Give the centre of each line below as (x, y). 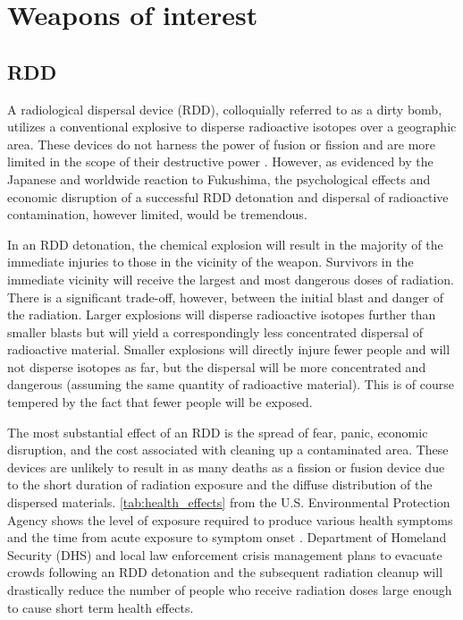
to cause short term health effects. (101, 607)
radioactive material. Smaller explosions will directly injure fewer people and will (229, 349)
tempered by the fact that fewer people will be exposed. (160, 402)
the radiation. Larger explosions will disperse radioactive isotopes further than (222, 314)
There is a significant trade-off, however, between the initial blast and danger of (226, 297)
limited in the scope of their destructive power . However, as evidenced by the (220, 161)
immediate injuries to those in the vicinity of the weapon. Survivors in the (210, 262)
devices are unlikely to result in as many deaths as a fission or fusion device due (226, 467)
